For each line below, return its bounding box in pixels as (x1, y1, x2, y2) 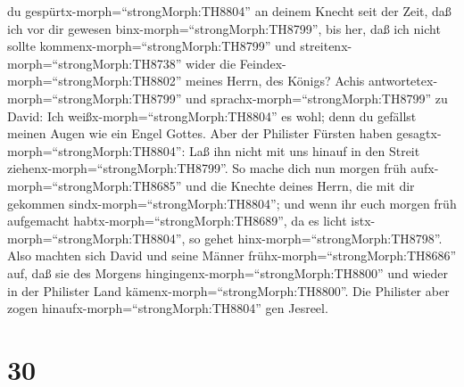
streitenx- (300, 37, 352, 55)
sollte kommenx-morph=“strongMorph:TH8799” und (7, 37, 296, 55)
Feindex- (239, 54, 286, 72)
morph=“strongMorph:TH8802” (7, 71, 182, 90)
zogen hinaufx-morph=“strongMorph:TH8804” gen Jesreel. (7, 299, 328, 317)
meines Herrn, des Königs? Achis (186, 71, 365, 90)
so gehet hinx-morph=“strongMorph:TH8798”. (189, 228, 443, 247)
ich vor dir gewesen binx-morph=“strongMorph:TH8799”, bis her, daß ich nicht (7, 19, 441, 37)
